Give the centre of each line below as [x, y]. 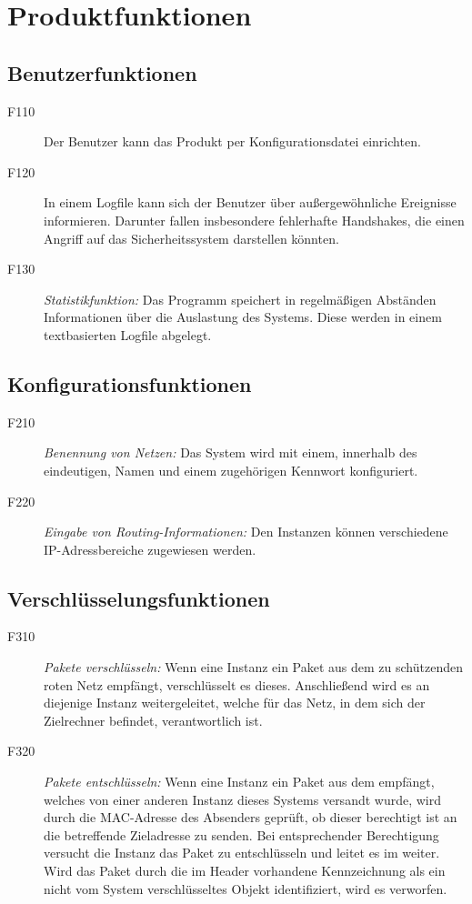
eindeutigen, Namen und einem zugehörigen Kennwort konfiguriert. [231, 470]
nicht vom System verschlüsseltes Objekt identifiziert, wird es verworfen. [246, 888]
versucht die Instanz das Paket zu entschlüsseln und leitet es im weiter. [242, 853]
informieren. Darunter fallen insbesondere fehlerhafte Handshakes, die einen [254, 220]
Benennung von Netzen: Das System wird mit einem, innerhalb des [231, 452]
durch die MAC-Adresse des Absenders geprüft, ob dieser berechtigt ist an [251, 817]
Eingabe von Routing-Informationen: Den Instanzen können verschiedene [246, 532]
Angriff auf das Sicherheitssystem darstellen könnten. [191, 238]
